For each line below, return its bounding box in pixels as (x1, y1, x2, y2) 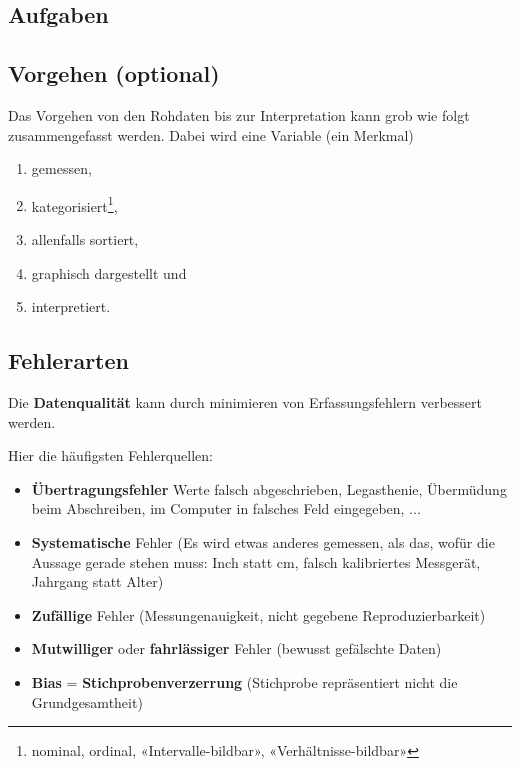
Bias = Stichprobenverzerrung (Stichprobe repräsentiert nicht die (31, 671, 458, 692)
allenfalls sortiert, (31, 229, 139, 250)
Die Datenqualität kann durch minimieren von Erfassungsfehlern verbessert (8, 392, 483, 412)
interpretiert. (31, 296, 111, 317)
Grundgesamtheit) (31, 691, 143, 712)
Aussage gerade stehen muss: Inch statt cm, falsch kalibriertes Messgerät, (31, 551, 481, 572)
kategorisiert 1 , (31, 192, 118, 216)
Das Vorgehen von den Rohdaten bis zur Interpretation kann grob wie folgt (8, 104, 470, 125)
